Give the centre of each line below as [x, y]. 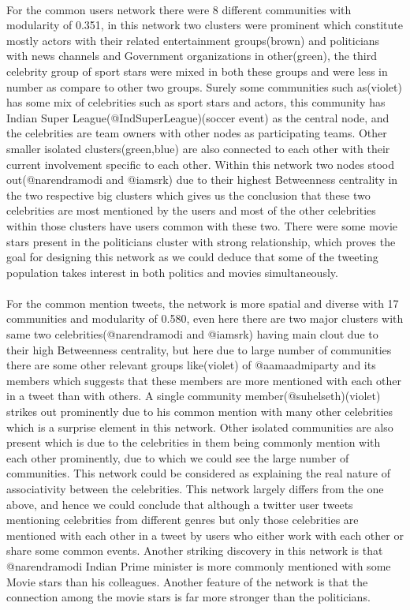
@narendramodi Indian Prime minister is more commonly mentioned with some [199, 565]
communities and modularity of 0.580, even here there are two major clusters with [205, 318]
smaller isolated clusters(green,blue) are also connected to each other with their [198, 148]
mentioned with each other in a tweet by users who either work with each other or [205, 535]
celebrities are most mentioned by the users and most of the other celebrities [191, 210]
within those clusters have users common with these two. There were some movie [202, 225]
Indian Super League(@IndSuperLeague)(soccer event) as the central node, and [198, 117]
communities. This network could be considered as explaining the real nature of [198, 473]
